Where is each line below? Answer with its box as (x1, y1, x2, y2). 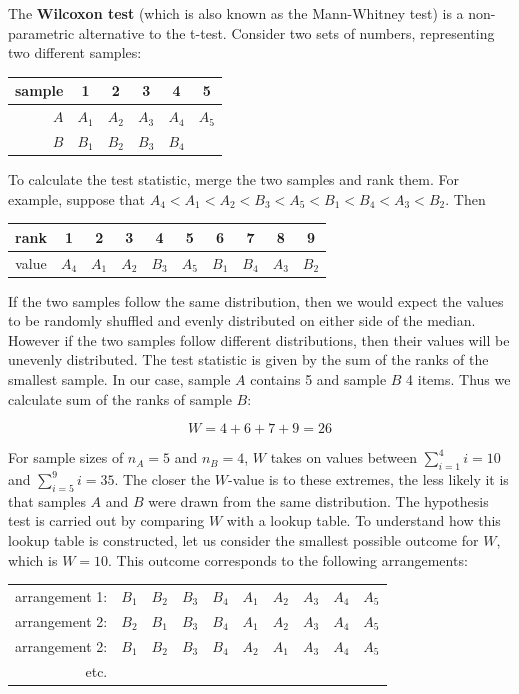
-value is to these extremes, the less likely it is (228, 469, 509, 490)
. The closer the (114, 469, 211, 490)
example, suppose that (8, 188, 146, 209)
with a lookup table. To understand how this (226, 510, 501, 531)
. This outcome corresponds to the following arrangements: (108, 549, 468, 570)
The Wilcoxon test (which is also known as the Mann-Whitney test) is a (8, 3, 464, 23)
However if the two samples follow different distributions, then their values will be (8, 329, 510, 350)
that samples (8, 490, 86, 511)
